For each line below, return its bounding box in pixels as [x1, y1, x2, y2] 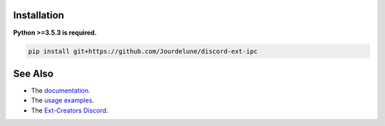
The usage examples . [31, 96, 94, 105]
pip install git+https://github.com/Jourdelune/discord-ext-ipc [28, 47, 258, 55]
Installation [13, 9, 64, 21]
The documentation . [31, 86, 91, 95]
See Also [13, 67, 53, 79]
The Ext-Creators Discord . [31, 106, 108, 115]
